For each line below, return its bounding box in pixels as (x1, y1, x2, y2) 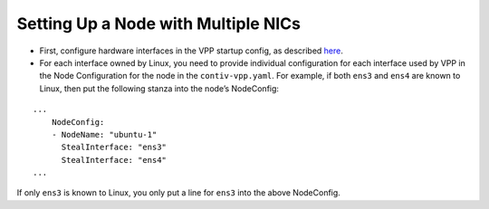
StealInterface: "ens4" (61, 155, 168, 165)
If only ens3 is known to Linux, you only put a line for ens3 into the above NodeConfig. (16, 187, 341, 198)
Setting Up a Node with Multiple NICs (16, 14, 301, 33)
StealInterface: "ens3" (61, 142, 168, 153)
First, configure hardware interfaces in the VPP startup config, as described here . (39, 45, 344, 56)
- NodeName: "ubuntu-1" (51, 129, 158, 139)
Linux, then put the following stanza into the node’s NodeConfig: (39, 82, 280, 94)
